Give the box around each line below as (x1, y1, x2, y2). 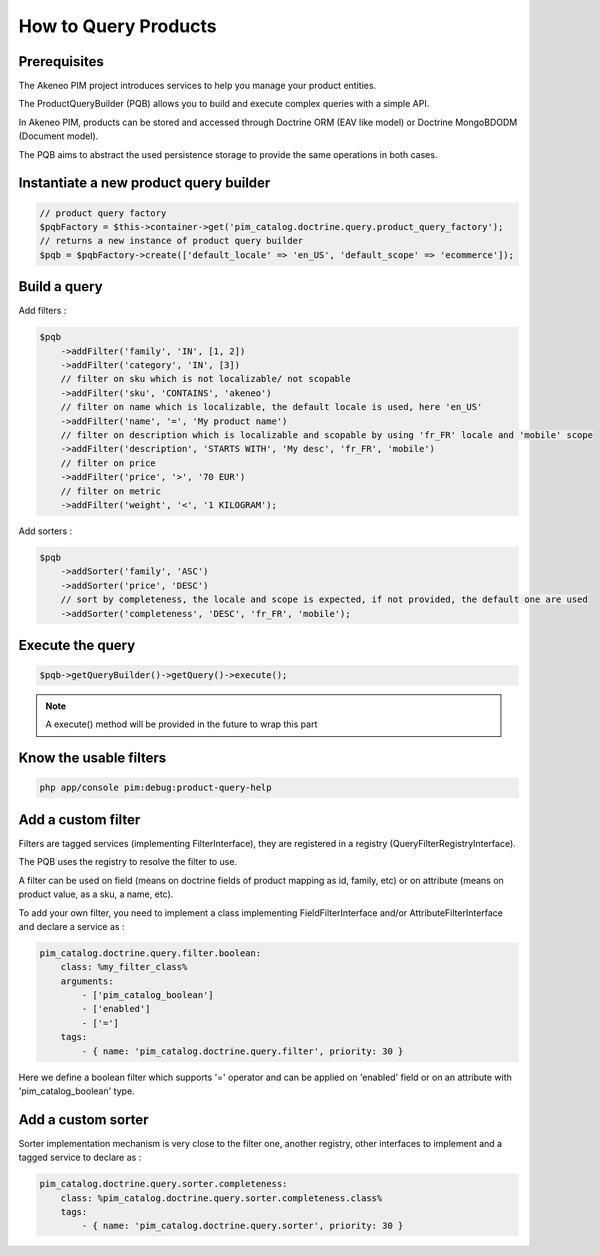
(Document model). (18, 130, 99, 142)
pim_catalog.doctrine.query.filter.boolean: (39, 947, 262, 959)
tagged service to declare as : (18, 1151, 142, 1164)
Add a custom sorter (18, 1111, 149, 1128)
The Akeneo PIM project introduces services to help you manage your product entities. (18, 80, 377, 92)
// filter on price (60, 457, 157, 469)
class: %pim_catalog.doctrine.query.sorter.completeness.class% (60, 1192, 383, 1204)
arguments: (60, 975, 114, 987)
